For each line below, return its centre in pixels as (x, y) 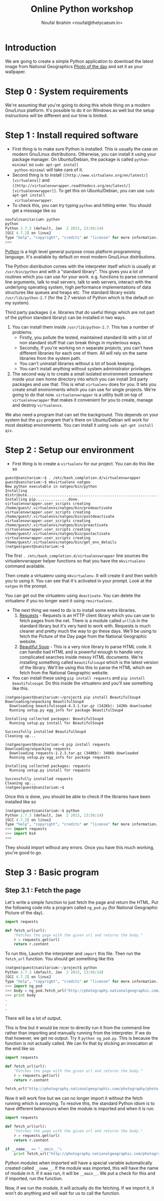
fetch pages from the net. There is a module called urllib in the (83, 620)
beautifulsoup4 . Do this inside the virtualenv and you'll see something (82, 683)
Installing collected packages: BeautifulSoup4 (54, 719)
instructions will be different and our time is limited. (57, 115)
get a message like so (34, 210)
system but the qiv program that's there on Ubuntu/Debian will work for (77, 420)
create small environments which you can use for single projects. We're (84, 389)
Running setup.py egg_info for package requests (60, 757)
